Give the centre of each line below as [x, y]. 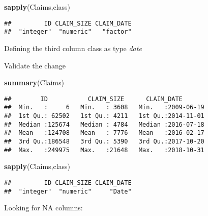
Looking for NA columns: [43, 208]
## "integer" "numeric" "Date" [68, 191]
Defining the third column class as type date [73, 48]
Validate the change [35, 65]
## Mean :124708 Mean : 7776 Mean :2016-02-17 [104, 133]
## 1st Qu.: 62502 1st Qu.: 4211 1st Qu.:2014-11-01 [104, 116]
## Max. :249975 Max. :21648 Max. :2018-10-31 [104, 150]
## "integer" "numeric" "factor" [68, 32]
